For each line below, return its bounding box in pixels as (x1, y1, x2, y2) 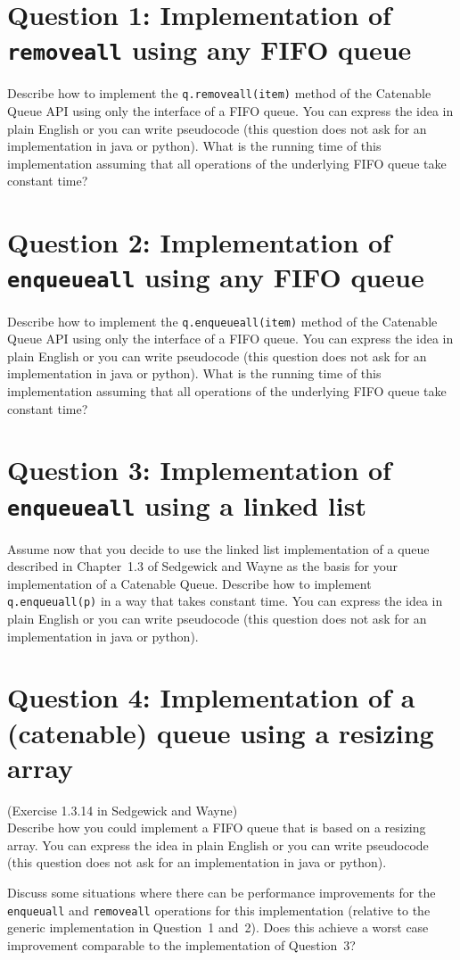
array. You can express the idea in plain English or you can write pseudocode (7, 835, 429, 854)
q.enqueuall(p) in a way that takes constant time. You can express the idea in (7, 592, 443, 610)
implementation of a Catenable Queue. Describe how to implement (7, 574, 372, 592)
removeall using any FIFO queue (7, 31, 412, 68)
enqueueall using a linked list (7, 486, 366, 523)
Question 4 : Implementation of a (7, 679, 415, 716)
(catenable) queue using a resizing (7, 714, 434, 750)
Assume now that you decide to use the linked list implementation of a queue (7, 539, 430, 558)
